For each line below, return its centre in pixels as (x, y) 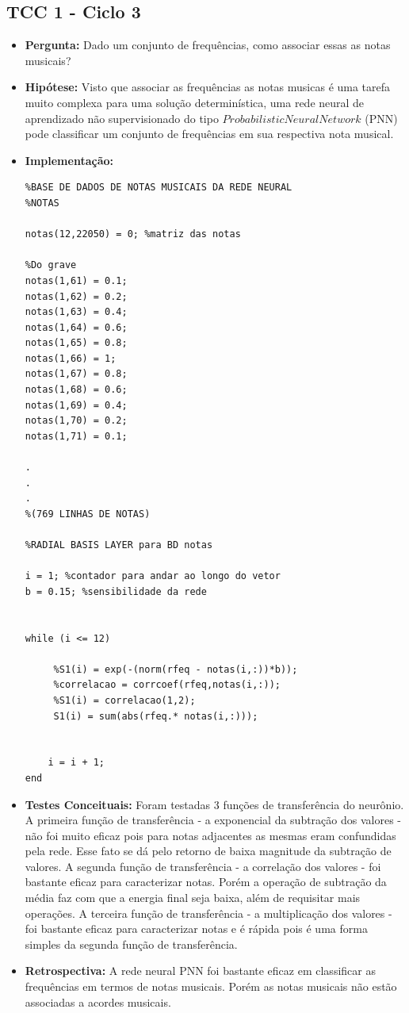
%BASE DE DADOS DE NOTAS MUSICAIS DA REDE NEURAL (159, 188)
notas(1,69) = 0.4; (76, 405)
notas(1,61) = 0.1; (76, 280)
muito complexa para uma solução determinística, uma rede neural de (195, 102)
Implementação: (69, 160)
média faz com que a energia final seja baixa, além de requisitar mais (193, 898)
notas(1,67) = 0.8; (76, 374)
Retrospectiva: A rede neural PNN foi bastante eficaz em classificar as (200, 971)
